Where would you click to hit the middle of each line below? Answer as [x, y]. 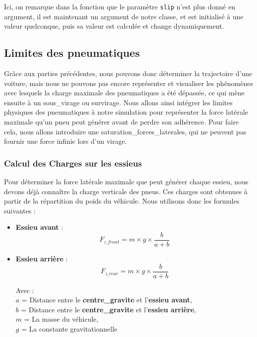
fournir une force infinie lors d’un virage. [66, 141]
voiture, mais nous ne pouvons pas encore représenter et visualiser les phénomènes [128, 83]
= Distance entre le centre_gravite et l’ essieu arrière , [108, 309]
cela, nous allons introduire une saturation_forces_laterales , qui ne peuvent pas [125, 131]
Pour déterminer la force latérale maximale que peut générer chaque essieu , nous [126, 182]
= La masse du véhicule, [61, 319]
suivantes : [20, 210]
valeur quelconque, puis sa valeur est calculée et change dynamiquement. [114, 26]
